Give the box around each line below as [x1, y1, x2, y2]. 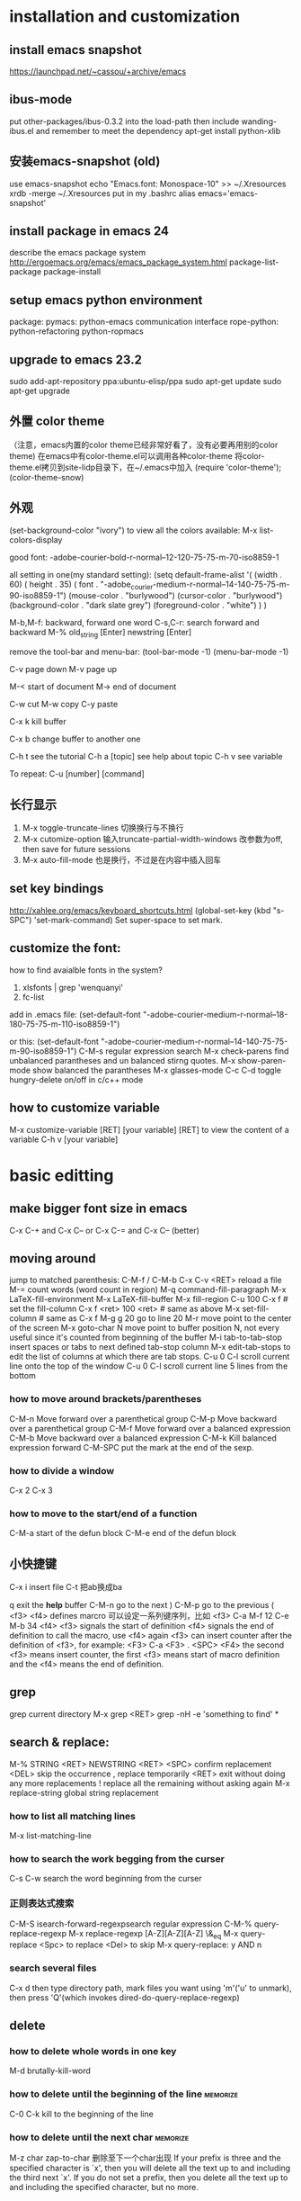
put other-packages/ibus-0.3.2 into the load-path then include [9, 115, 240, 127]
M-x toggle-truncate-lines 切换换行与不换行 [22, 822, 184, 833]
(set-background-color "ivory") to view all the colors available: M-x [9, 525, 258, 535]
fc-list [22, 992, 45, 1002]
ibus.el [9, 125, 34, 136]
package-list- [228, 256, 279, 267]
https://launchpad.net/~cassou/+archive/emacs [9, 66, 187, 76]
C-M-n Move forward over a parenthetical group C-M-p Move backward [9, 1413, 277, 1424]
